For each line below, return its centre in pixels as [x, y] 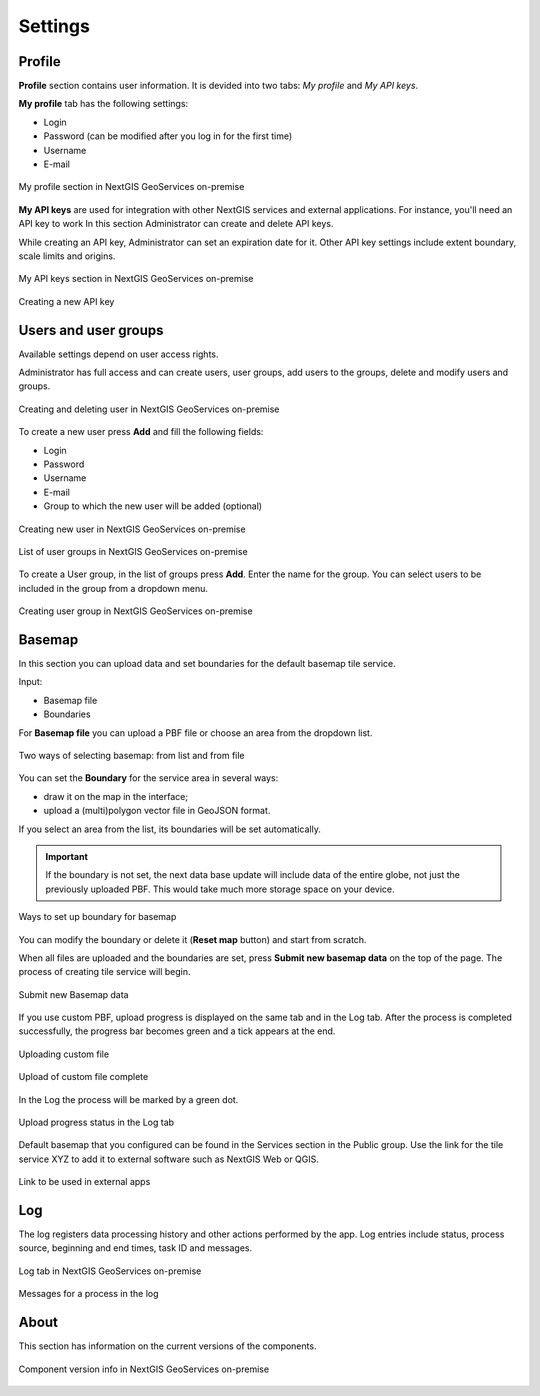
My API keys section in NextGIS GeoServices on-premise [136, 279]
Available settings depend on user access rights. [118, 354]
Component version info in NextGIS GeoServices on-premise [144, 1369]
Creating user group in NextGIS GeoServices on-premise [136, 611]
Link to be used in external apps [84, 1182]
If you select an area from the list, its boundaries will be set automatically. [170, 829]
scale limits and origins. [67, 256]
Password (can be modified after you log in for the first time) [168, 136]
